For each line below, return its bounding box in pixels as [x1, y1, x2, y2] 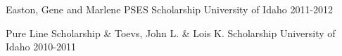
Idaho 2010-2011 [6, 39, 76, 54]
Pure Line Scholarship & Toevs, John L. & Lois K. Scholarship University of [6, 25, 336, 40]
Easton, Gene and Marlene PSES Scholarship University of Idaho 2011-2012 [6, 2, 334, 16]
